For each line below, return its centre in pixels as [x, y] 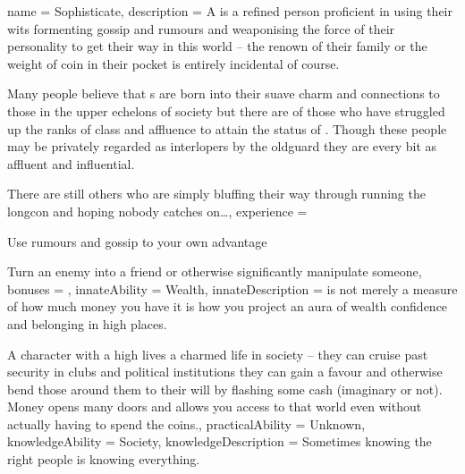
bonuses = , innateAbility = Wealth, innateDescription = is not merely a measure [232, 288]
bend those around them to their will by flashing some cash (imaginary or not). [225, 389]
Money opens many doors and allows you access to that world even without [215, 406]
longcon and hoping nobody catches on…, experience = [157, 211]
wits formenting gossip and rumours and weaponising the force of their [201, 28]
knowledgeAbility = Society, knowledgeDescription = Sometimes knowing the [220, 441]
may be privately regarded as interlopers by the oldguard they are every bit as [222, 146]
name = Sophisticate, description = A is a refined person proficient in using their [230, 11]
